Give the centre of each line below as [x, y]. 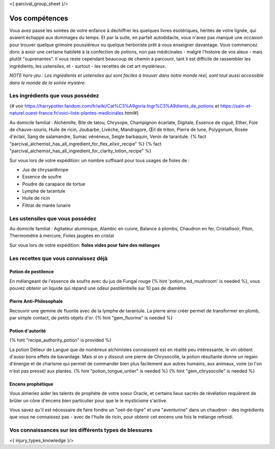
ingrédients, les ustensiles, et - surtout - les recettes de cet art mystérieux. [88, 66]
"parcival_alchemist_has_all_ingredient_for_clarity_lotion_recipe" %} [80, 151]
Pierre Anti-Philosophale [36, 301]
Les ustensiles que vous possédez [53, 218]
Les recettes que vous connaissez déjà [59, 258]
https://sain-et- [236, 106]
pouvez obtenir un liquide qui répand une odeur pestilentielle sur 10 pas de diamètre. [98, 288]
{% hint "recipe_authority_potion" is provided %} [60, 340]
